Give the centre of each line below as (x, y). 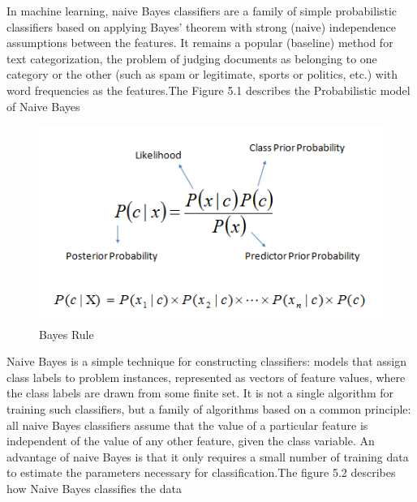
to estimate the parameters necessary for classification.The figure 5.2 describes (201, 472)
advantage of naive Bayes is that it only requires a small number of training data (208, 456)
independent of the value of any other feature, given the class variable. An (191, 441)
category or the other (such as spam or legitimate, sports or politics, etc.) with (202, 74)
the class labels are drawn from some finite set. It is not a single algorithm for (200, 393)
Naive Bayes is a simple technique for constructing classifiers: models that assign (206, 361)
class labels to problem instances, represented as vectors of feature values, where (206, 377)
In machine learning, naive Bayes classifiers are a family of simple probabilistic (202, 11)
